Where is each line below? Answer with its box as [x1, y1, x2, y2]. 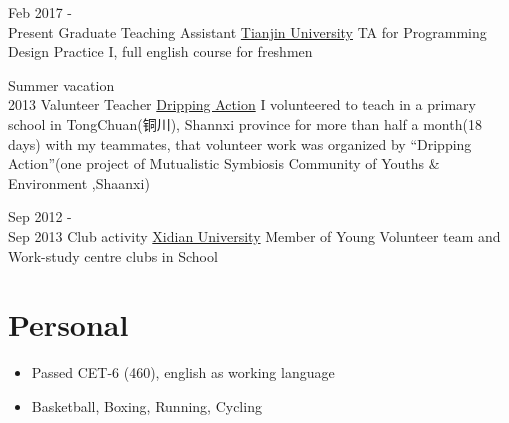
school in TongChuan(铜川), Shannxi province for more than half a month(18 [8, 113, 482, 134]
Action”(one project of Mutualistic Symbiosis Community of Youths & [8, 153, 440, 174]
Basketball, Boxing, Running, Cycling [31, 395, 262, 416]
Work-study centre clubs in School [8, 245, 218, 266]
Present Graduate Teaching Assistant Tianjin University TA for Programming [8, 21, 487, 42]
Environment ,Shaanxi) [8, 172, 150, 193]
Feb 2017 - [8, 2, 72, 22]
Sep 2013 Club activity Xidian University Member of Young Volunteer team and [8, 225, 501, 246]
